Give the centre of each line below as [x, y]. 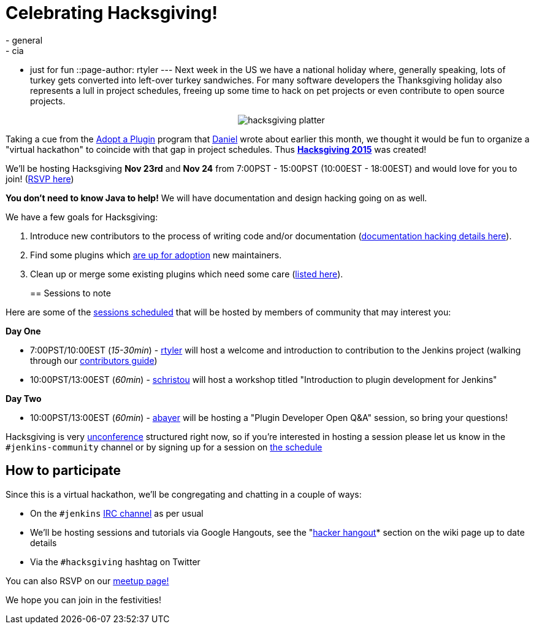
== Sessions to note [71, 293]
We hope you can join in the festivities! [83, 600]
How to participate [63, 471]
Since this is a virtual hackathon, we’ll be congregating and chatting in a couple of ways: [184, 494]
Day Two [24, 398]
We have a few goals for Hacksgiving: [82, 217]
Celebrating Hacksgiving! [112, 13]
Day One [23, 331]
